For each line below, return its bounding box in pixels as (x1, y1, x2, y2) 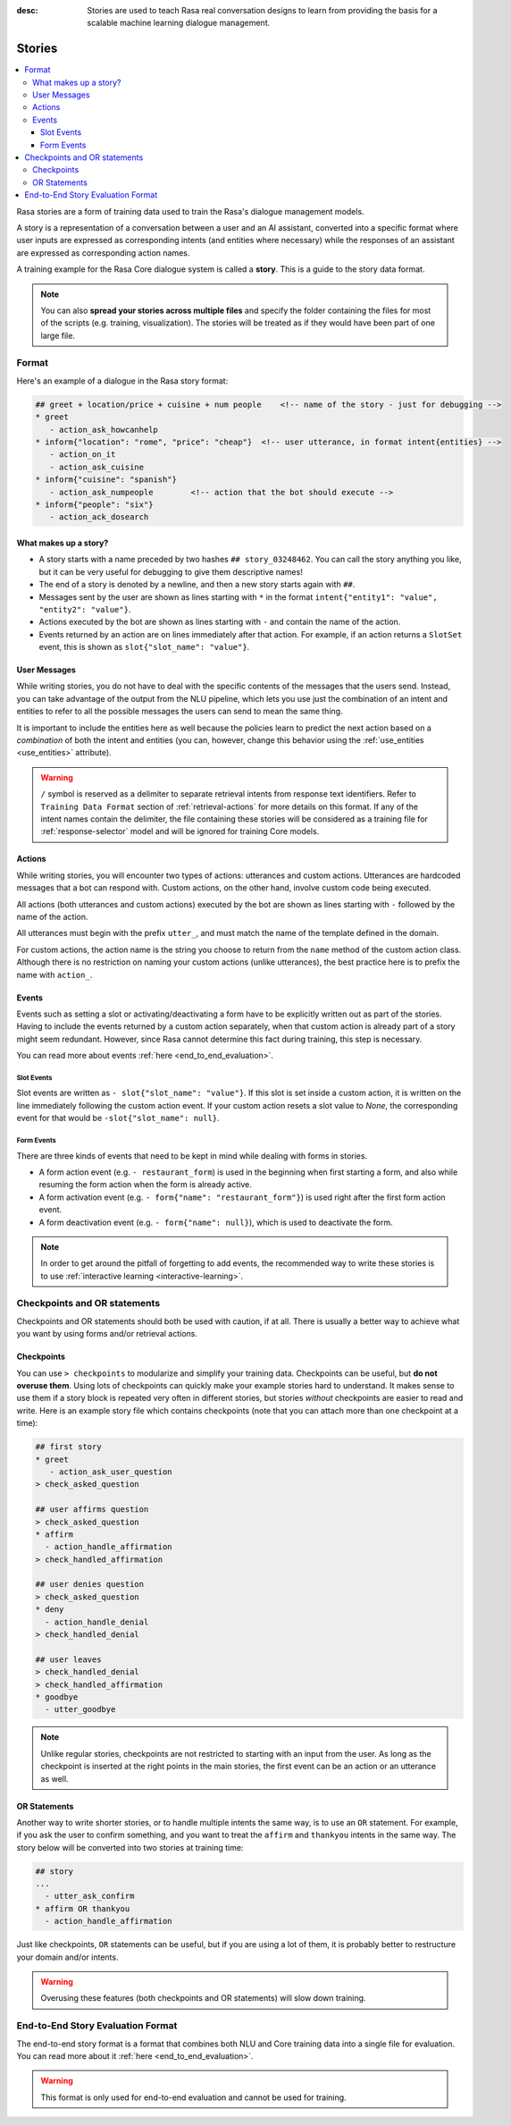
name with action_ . (16, 969, 93, 980)
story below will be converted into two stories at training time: (16, 1842, 244, 1852)
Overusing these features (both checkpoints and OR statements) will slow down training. (40, 1993, 366, 2004)
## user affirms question (35, 1505, 149, 1514)
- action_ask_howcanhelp (49, 425, 158, 434)
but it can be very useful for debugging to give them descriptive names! (38, 566, 303, 577)
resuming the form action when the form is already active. (38, 1179, 252, 1190)
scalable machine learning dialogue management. (87, 18, 271, 29)
